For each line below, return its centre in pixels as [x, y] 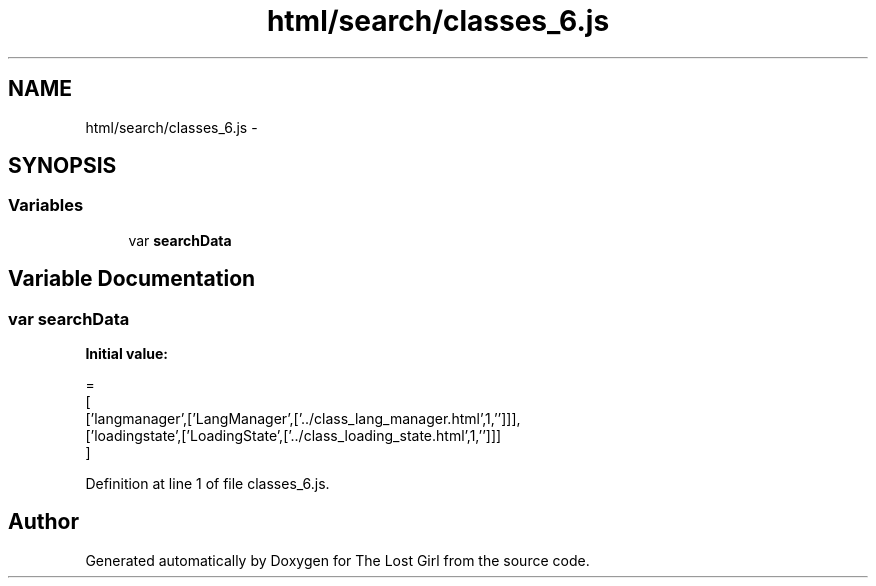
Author [43, 522]
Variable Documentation [132, 279]
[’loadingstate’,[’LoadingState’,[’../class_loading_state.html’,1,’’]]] [293, 436]
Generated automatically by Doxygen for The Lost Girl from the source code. [337, 560]
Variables [46, 205]
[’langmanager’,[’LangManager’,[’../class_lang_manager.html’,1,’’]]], [303, 419]
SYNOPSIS [62, 166]
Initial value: [126, 354]
